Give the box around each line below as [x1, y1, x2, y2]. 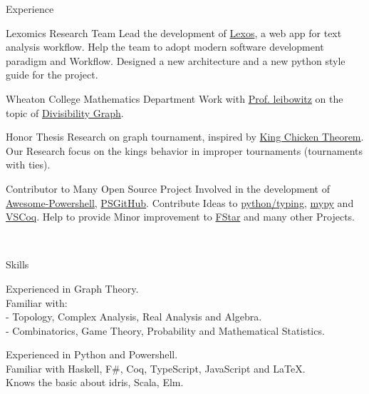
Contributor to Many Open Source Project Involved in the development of [6, 181, 331, 196]
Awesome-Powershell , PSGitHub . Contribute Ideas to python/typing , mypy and [6, 195, 354, 210]
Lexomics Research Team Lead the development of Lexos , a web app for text [6, 25, 342, 40]
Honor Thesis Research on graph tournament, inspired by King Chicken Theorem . [6, 129, 364, 144]
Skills [6, 257, 29, 272]
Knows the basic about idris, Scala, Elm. [6, 375, 184, 390]
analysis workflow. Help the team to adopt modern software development [6, 39, 324, 54]
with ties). [6, 157, 51, 172]
